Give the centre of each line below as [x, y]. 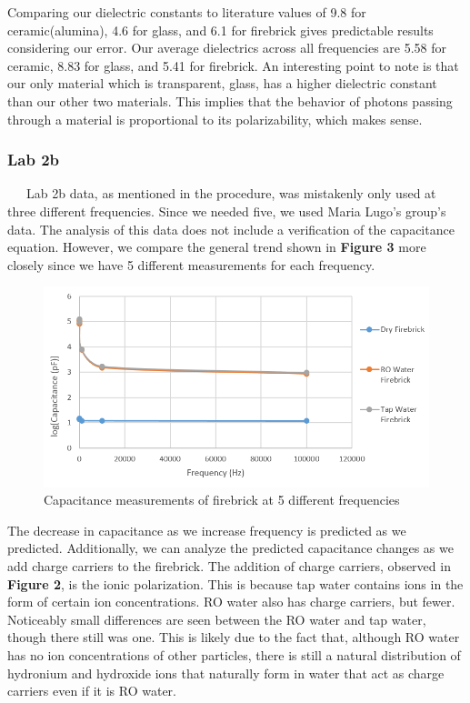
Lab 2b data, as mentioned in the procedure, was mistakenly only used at [231, 193]
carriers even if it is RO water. [92, 691]
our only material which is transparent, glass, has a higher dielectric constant [222, 83]
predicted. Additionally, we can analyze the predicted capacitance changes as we [230, 548]
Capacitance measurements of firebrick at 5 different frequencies [222, 500]
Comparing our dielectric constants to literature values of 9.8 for [187, 12]
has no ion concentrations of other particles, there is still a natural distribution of [234, 654]
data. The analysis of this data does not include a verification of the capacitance [231, 229]
